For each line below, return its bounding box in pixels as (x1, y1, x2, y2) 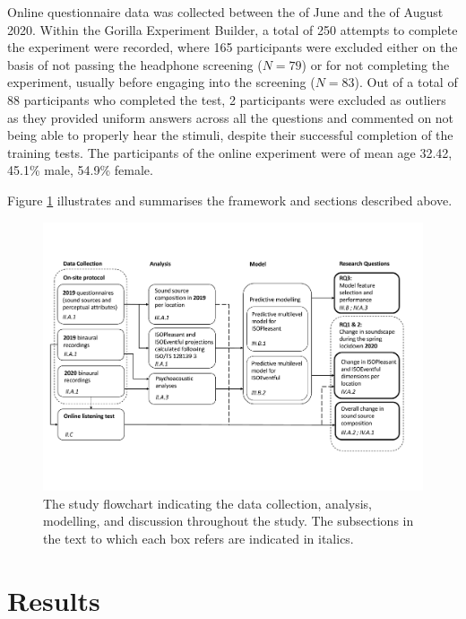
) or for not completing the (301, 55, 450, 74)
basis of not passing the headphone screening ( (7, 55, 263, 74)
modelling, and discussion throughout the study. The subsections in (43, 511, 414, 530)
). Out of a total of (354, 73, 458, 92)
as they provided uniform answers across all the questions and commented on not (7, 108, 454, 126)
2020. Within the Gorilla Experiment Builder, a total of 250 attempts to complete (7, 20, 458, 39)
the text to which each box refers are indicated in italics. (43, 528, 354, 547)
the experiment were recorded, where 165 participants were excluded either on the (7, 38, 458, 57)
